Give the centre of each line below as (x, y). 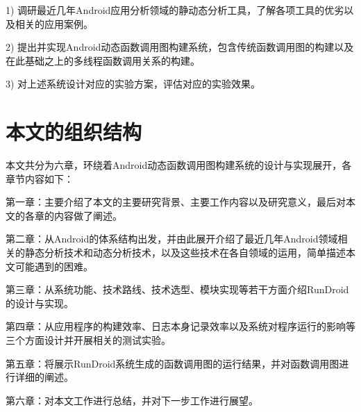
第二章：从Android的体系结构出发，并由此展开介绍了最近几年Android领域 (172, 239)
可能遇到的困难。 (54, 266)
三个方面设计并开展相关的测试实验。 (88, 340)
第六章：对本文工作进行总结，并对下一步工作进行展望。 (132, 400)
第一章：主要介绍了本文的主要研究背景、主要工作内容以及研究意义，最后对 (176, 202)
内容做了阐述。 (88, 215)
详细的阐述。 (44, 377)
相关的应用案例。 (54, 23)
